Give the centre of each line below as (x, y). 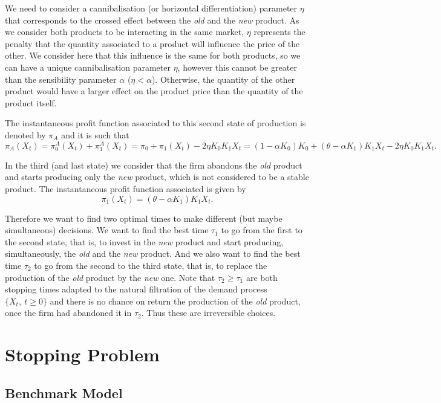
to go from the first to (262, 230)
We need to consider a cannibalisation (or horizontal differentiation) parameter (151, 8)
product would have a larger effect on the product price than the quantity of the (154, 91)
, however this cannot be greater (237, 67)
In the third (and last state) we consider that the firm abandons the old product (154, 165)
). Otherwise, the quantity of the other (223, 79)
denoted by (25, 134)
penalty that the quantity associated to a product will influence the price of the (152, 43)
